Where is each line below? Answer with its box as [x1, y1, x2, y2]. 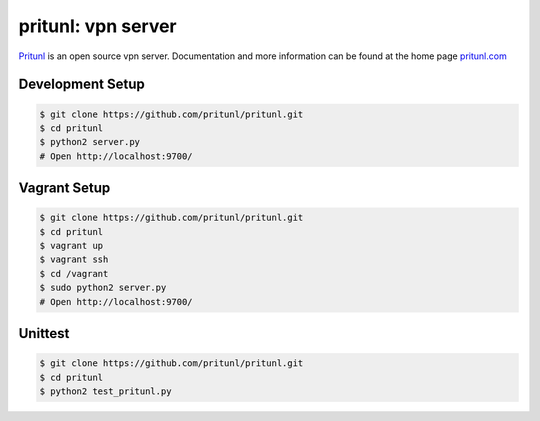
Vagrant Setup [18, 180, 111, 197]
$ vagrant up [39, 240, 104, 252]
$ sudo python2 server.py [39, 282, 167, 294]
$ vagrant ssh [39, 254, 109, 265]
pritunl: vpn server [18, 15, 177, 37]
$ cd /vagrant [39, 268, 109, 279]
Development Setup [18, 76, 145, 93]
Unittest [18, 325, 70, 342]
